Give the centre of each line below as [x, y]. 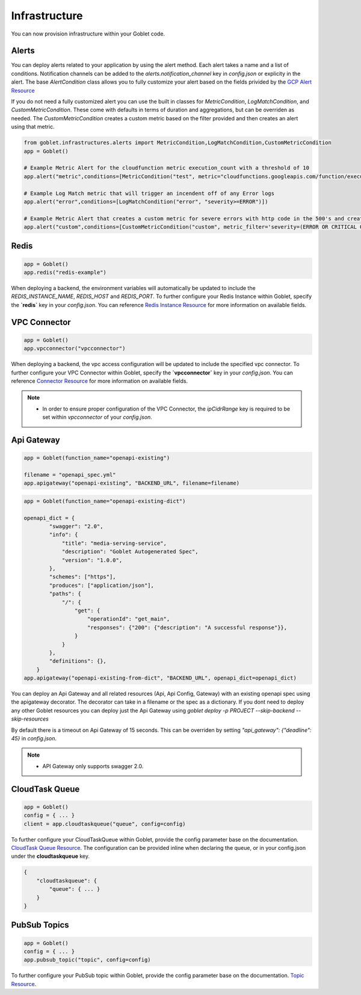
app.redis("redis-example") [65, 273]
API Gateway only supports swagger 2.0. [93, 766]
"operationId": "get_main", [129, 619]
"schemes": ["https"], [83, 577]
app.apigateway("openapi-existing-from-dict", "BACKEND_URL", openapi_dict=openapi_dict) [160, 678]
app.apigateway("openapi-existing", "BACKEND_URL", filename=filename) [132, 483]
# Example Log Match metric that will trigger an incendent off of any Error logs [149, 193]
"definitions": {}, [78, 661]
